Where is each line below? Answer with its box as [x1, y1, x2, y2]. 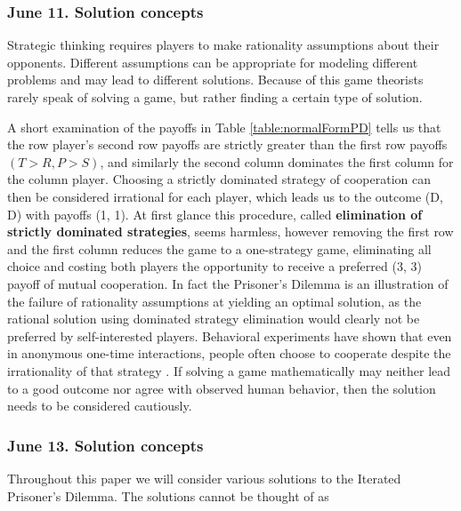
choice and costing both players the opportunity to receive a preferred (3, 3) [7, 257, 422, 275]
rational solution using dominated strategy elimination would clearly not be [7, 309, 420, 328]
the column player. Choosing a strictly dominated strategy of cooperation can [7, 170, 432, 188]
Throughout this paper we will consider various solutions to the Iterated [7, 468, 401, 487]
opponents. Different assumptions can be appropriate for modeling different [7, 52, 418, 71]
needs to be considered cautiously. [7, 396, 192, 415]
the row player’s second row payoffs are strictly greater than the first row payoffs [7, 135, 448, 154]
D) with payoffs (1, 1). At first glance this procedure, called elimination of [7, 204, 423, 223]
